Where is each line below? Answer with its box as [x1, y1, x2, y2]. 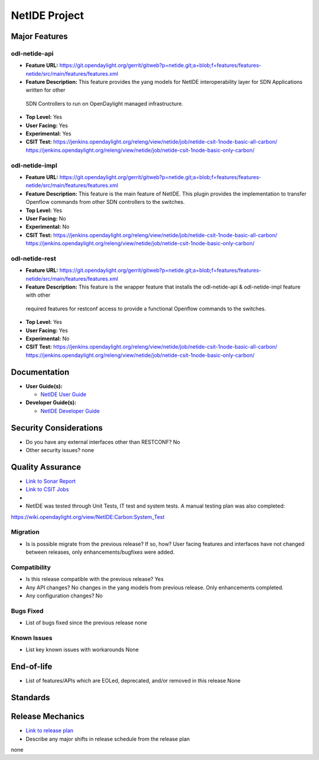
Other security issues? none [25, 447, 95, 454]
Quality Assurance [11, 462, 82, 472]
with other [25, 291, 51, 298]
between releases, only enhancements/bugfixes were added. [25, 548, 175, 556]
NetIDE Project [11, 9, 84, 22]
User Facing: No [25, 215, 66, 222]
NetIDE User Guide [40, 391, 87, 398]
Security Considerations [11, 423, 103, 433]
